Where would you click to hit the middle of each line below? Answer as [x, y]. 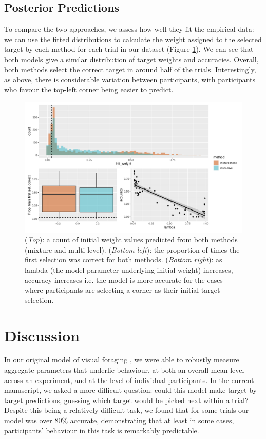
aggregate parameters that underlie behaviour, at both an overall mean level [124, 370]
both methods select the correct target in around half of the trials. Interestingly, [130, 69]
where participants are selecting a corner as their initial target [122, 290]
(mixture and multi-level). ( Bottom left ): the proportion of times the [132, 249]
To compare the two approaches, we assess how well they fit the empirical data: [129, 29]
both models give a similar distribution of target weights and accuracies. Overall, [131, 59]
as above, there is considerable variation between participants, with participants [130, 79]
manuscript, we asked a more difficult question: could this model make [115, 390]
